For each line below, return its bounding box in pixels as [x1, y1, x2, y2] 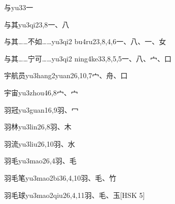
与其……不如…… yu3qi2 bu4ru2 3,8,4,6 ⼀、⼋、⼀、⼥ [4, 36, 166, 47]
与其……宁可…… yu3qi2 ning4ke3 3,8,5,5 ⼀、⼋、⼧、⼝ [4, 53, 172, 63]
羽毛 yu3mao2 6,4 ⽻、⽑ [4, 155, 77, 166]
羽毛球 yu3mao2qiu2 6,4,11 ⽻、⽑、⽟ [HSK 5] [4, 189, 145, 200]
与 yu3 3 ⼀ [4, 2, 33, 12]
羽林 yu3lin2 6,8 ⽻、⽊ [4, 121, 72, 132]
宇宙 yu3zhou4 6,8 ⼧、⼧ [4, 87, 78, 97]
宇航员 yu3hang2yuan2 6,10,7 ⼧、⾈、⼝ [4, 70, 128, 81]
